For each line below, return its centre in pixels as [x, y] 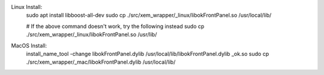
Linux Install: [27, 7]
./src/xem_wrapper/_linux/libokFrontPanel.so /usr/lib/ [91, 35]
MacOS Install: [29, 45]
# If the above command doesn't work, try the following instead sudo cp [115, 26]
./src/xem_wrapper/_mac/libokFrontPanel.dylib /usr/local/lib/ [101, 62]
